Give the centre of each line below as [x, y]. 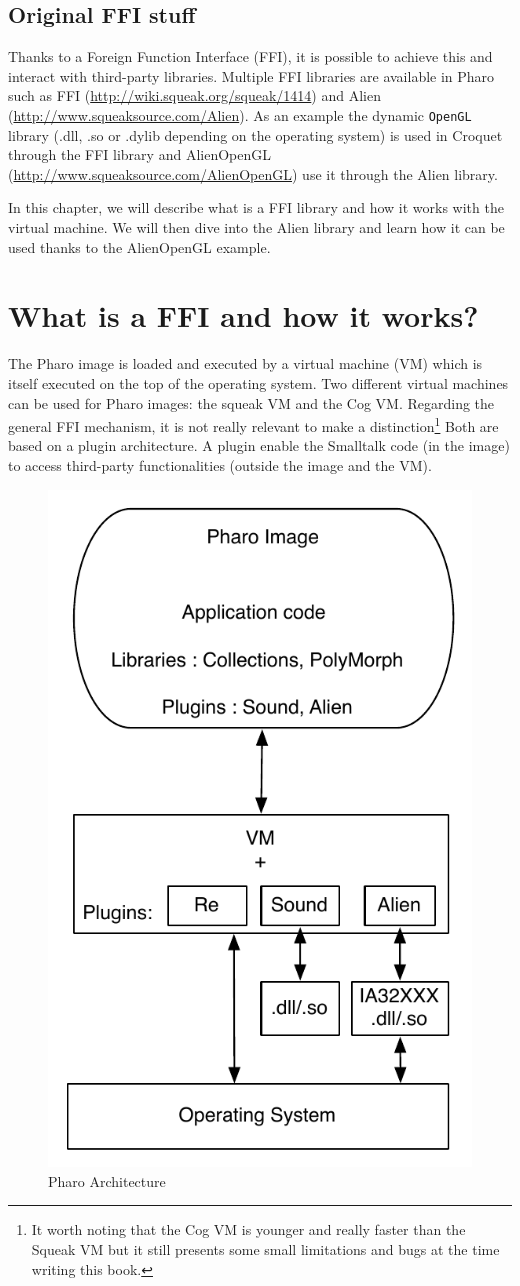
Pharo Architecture [107, 1180]
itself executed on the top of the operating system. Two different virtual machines [258, 382]
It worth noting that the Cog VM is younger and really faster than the [248, 1229]
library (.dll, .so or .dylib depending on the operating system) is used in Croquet [255, 134]
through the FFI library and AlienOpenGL [139, 154]
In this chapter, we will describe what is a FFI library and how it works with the [256, 207]
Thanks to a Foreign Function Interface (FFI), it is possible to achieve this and [250, 56]
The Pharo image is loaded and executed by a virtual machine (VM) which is [245, 363]
